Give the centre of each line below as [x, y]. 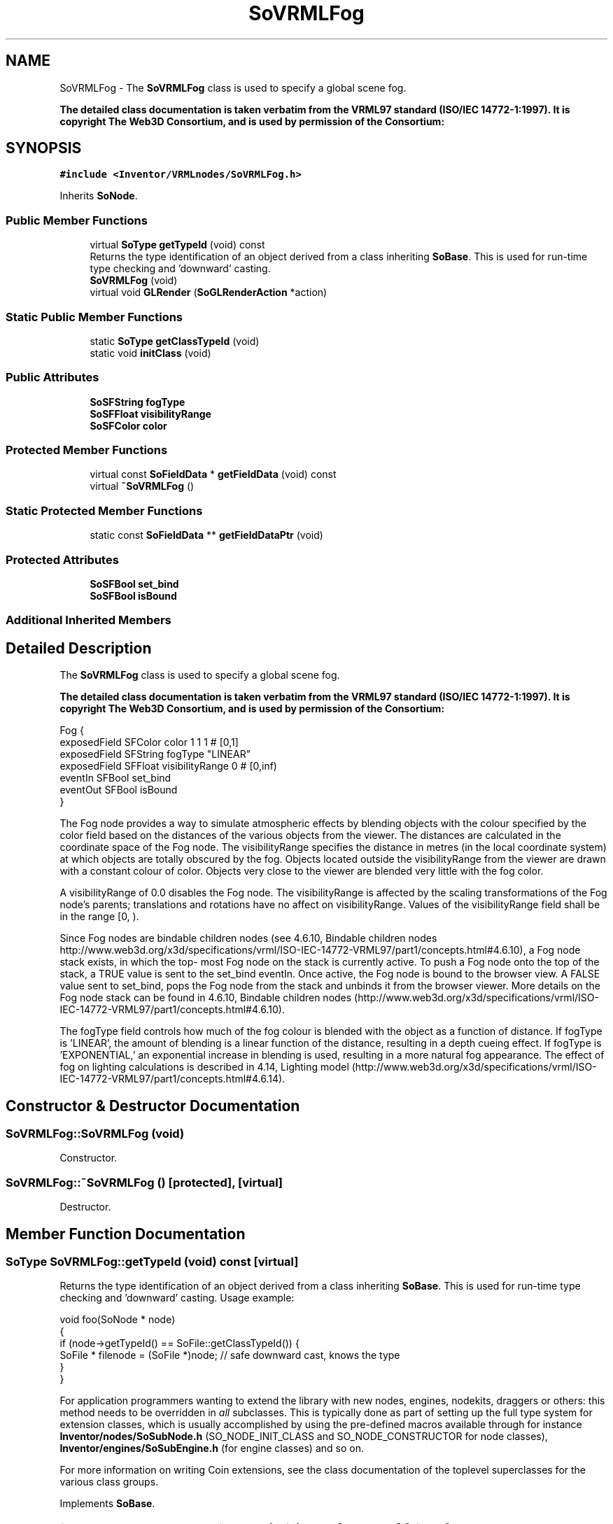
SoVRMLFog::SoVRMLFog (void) [95, 1134]
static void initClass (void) [150, 353]
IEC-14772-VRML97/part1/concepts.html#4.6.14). [172, 1079]
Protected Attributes [62, 559]
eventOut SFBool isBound [119, 790]
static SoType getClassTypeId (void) [175, 341]
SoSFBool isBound [133, 595]
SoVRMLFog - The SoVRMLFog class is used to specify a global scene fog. [233, 87]
